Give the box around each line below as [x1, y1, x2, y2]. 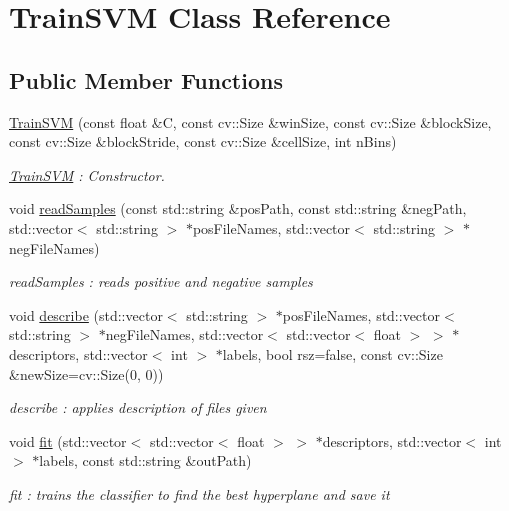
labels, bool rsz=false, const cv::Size [222, 343, 443, 364]
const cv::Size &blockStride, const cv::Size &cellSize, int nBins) [9, 131, 397, 152]
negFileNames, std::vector [105, 324, 264, 345]
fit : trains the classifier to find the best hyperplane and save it [9, 483, 390, 504]
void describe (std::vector [9, 304, 163, 325]
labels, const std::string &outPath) [39, 450, 252, 471]
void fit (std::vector [9, 430, 127, 451]
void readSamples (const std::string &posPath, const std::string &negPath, [9, 198, 467, 219]
